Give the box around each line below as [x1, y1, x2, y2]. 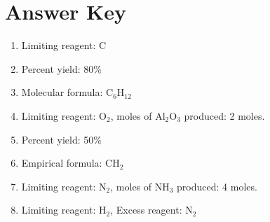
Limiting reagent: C [21, 38, 107, 53]
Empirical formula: [21, 155, 102, 170]
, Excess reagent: [110, 202, 182, 217]
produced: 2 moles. [184, 108, 265, 123]
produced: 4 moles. [177, 179, 257, 193]
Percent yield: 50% [21, 132, 102, 146]
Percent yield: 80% [21, 61, 102, 76]
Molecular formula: [21, 85, 103, 99]
